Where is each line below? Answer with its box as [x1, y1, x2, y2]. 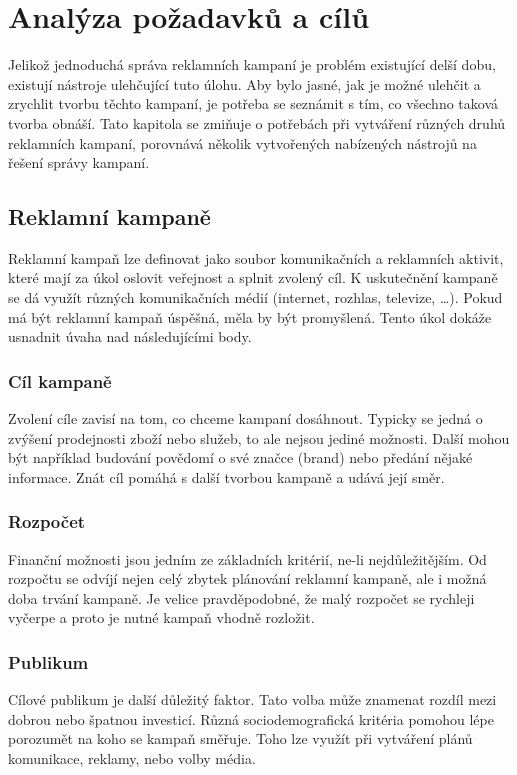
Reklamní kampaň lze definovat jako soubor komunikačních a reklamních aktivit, [8, 247, 504, 268]
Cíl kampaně [8, 368, 112, 393]
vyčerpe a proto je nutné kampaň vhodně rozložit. [8, 607, 315, 628]
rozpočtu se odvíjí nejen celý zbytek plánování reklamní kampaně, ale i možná [8, 568, 487, 589]
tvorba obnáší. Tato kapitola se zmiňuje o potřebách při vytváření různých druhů [8, 112, 506, 133]
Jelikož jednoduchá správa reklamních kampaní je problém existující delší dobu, [8, 54, 496, 75]
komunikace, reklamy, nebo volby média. [8, 748, 256, 769]
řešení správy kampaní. [8, 152, 150, 173]
